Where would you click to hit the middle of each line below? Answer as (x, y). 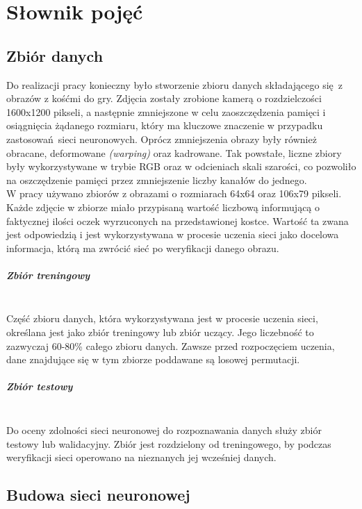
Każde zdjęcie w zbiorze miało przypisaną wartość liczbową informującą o (163, 207)
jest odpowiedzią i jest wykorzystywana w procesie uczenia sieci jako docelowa (173, 234)
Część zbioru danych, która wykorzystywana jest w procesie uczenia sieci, (162, 318)
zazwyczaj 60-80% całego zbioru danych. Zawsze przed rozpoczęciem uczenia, (171, 345)
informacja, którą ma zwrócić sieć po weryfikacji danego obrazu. (143, 248)
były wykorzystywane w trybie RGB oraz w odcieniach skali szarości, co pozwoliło (181, 166)
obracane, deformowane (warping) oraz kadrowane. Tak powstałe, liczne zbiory (174, 152)
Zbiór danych (55, 55)
